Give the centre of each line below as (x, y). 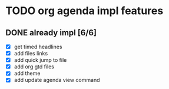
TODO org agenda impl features (84, 11)
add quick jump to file (40, 60)
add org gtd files (34, 67)
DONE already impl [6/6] (51, 33)
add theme (27, 73)
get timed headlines (38, 47)
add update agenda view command (57, 80)
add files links (31, 54)
